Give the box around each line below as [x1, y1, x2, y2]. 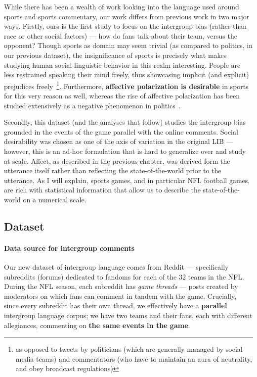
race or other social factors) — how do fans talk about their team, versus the [4, 30, 237, 41]
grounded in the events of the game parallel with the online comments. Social [4, 126, 238, 137]
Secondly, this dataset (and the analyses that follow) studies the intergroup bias [4, 117, 246, 127]
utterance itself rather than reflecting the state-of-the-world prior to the [4, 165, 221, 176]
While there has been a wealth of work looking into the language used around [4, 1, 239, 11]
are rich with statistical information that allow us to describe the [4, 185, 201, 195]
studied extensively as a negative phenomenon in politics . [4, 100, 181, 110]
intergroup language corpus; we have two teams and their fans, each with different [4, 310, 253, 321]
